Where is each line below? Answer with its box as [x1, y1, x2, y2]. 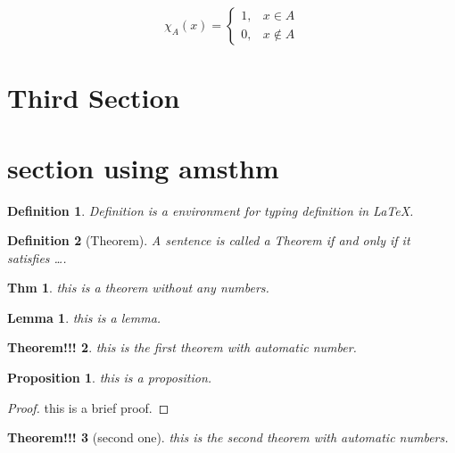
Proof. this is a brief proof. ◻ [7, 398, 170, 416]
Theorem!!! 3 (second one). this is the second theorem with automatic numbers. [7, 428, 449, 447]
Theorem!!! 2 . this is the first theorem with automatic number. [7, 338, 357, 357]
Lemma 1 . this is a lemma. [7, 308, 161, 326]
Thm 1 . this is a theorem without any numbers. [7, 278, 269, 297]
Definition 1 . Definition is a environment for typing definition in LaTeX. [7, 201, 414, 219]
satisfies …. [7, 248, 67, 267]
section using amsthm [7, 149, 279, 185]
